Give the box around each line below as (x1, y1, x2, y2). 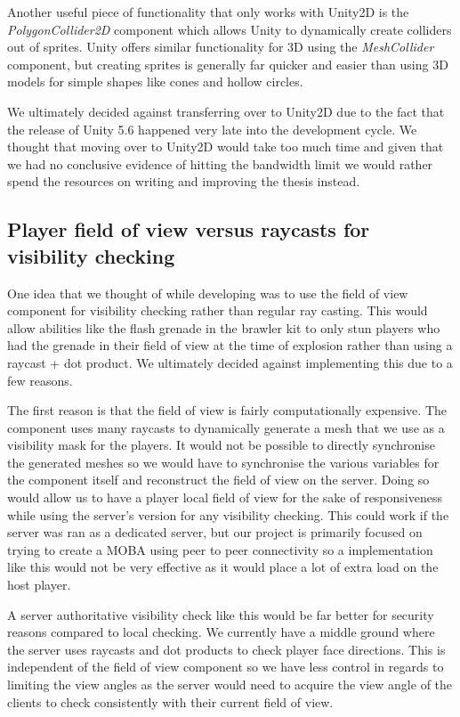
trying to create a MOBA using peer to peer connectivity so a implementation (7, 540, 433, 558)
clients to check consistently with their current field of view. (7, 692, 334, 711)
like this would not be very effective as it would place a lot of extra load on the (7, 558, 439, 576)
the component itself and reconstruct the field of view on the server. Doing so (7, 470, 430, 489)
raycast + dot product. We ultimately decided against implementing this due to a (7, 353, 453, 371)
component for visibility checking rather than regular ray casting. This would (7, 301, 428, 320)
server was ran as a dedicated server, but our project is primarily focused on (7, 523, 423, 542)
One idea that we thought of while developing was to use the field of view (7, 283, 408, 302)
